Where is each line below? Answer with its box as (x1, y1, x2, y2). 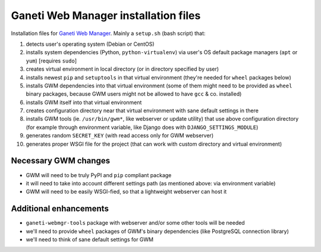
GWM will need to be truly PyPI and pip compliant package (26, 171, 172, 178)
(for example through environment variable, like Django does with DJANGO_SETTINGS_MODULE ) (26, 124, 259, 131)
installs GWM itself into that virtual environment (26, 99, 142, 106)
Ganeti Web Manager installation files (11, 9, 201, 22)
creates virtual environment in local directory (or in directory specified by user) (26, 65, 219, 73)
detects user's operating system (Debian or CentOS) (26, 40, 155, 48)
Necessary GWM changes (11, 156, 110, 166)
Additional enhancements (11, 204, 109, 214)
